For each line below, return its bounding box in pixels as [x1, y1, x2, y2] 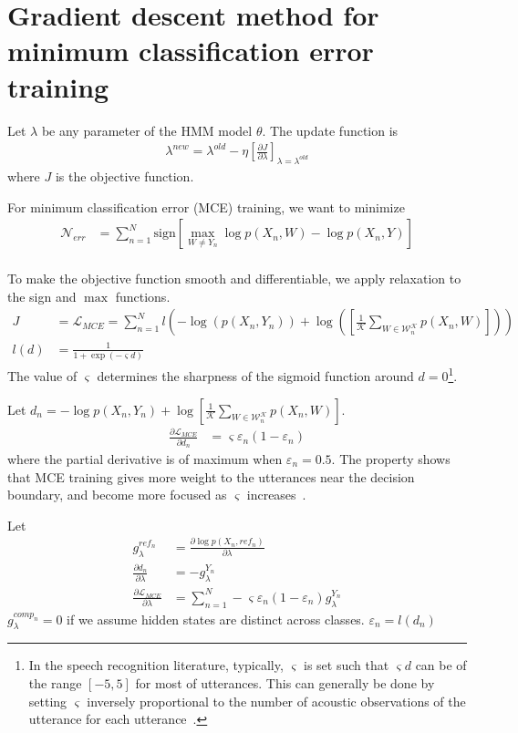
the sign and [7, 286, 77, 305]
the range [28, 674, 82, 693]
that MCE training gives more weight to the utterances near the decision [7, 467, 415, 486]
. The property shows [331, 449, 451, 468]
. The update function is [262, 120, 399, 139]
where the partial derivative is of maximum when [7, 449, 283, 468]
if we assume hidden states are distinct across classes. [67, 609, 365, 628]
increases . [246, 485, 306, 504]
